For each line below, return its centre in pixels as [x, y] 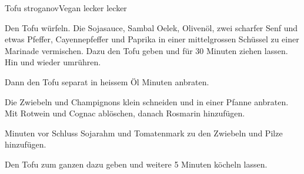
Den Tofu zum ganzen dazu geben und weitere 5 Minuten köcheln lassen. [136, 164]
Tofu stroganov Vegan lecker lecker [66, 8]
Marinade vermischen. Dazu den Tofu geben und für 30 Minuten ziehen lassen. [146, 50]
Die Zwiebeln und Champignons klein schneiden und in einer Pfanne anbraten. [147, 101]
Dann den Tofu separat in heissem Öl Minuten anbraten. [107, 81]
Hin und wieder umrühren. [53, 62]
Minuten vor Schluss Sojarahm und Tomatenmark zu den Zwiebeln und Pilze [144, 133]
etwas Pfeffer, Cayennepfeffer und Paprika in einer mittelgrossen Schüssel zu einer [152, 39]
